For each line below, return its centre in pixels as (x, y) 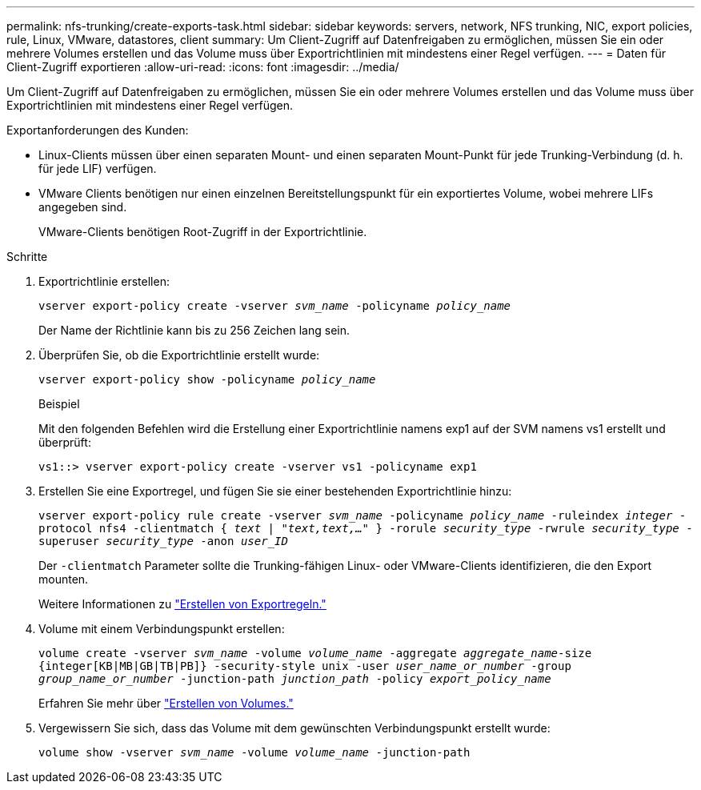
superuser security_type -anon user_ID (163, 541)
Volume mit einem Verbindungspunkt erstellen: (162, 629)
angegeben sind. (83, 207)
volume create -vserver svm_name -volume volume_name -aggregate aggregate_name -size (315, 653)
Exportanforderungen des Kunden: (98, 130)
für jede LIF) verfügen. (98, 168)
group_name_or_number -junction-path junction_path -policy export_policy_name (295, 679)
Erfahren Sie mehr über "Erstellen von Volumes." (166, 703)
